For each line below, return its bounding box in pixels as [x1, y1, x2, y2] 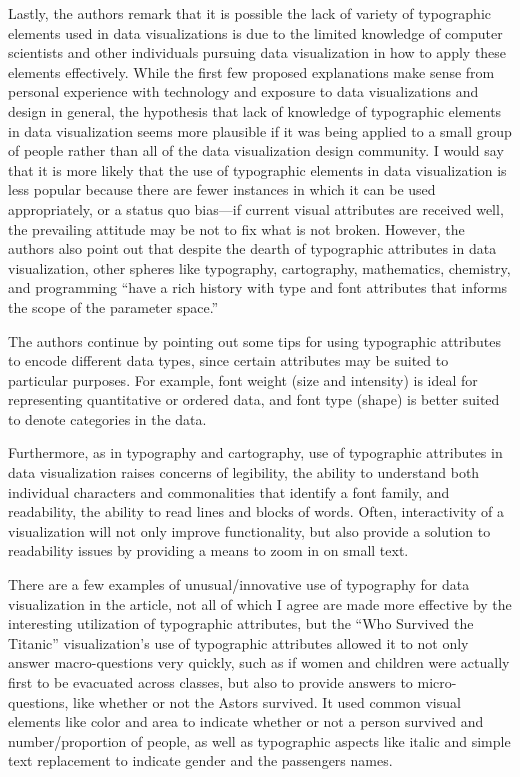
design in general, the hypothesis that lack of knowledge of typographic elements [8, 100, 502, 121]
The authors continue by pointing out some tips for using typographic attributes [8, 330, 501, 351]
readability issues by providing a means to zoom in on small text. [8, 540, 409, 561]
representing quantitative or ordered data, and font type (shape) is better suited [8, 389, 500, 410]
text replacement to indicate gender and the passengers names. [8, 750, 393, 771]
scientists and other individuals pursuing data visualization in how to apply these [8, 42, 507, 63]
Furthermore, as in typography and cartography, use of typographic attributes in [8, 442, 503, 463]
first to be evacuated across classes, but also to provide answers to [8, 672, 413, 692]
